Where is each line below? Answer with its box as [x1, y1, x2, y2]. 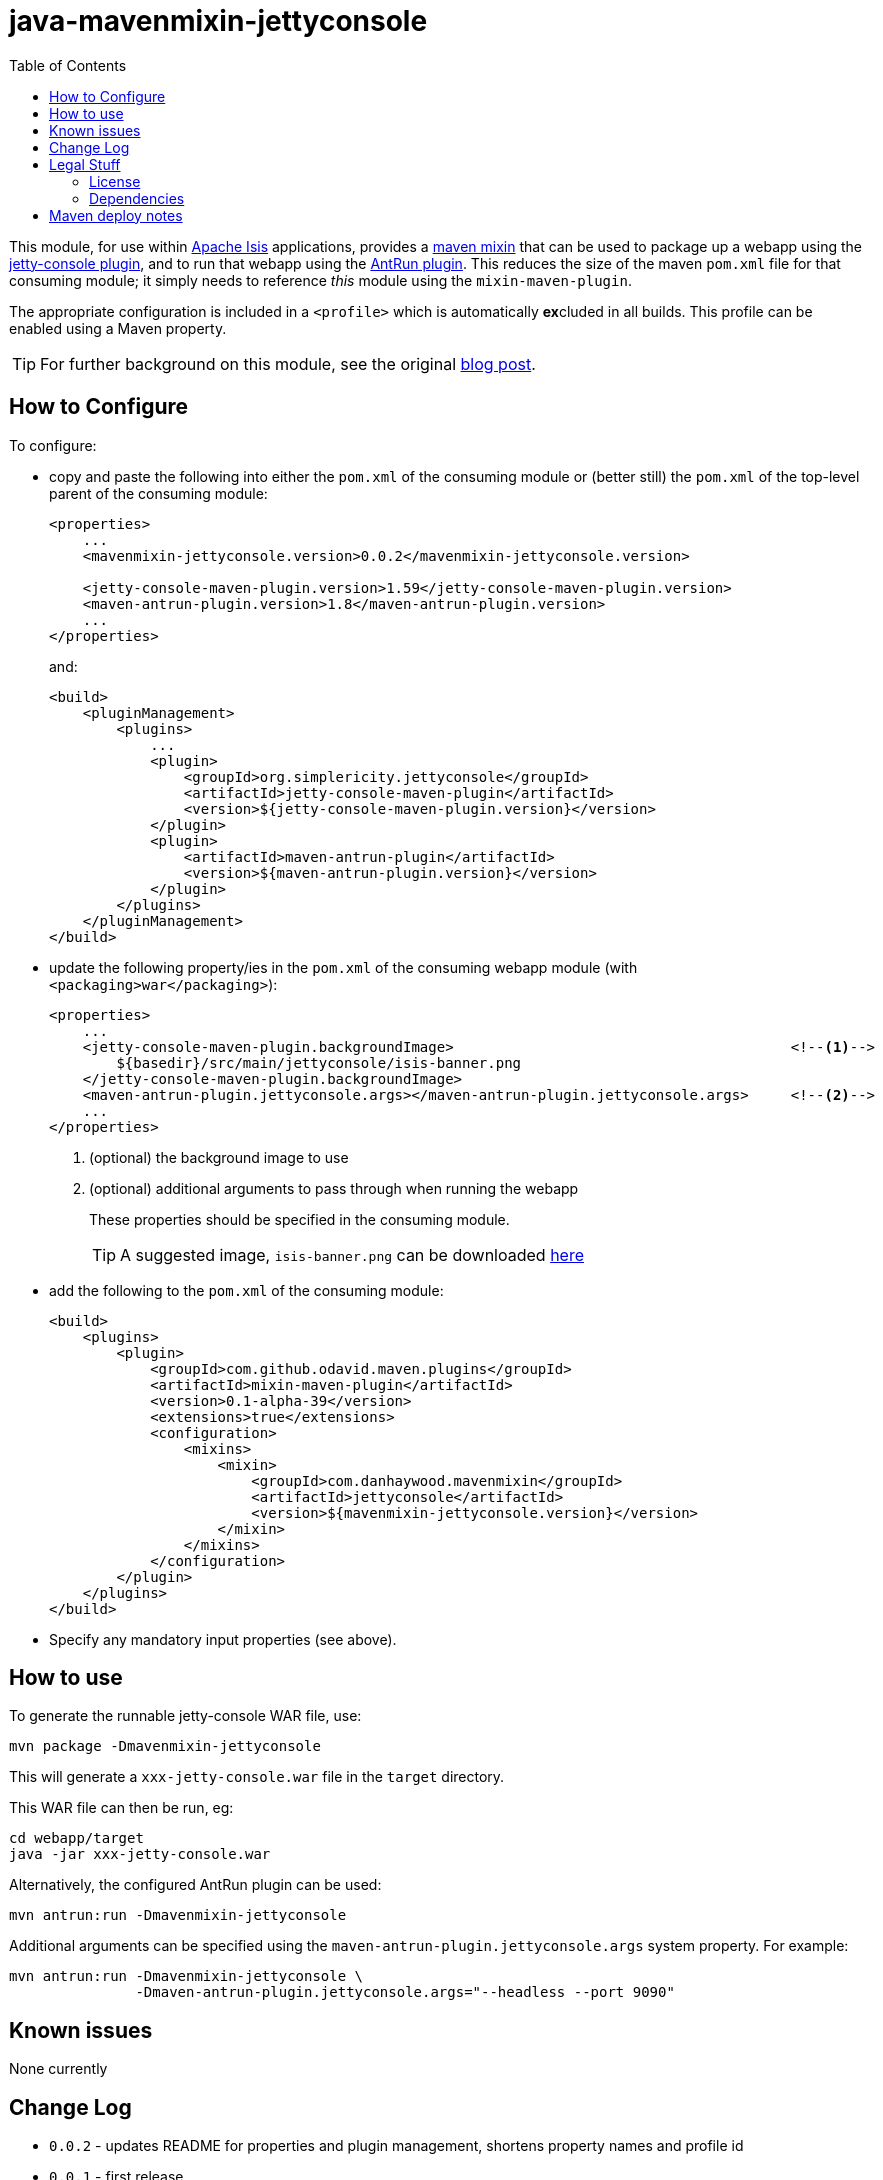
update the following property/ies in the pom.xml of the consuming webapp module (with [49, 958, 638, 976]
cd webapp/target [9, 1830, 144, 1847]
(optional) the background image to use [89, 1148, 349, 1166]
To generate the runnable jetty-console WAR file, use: [9, 1707, 362, 1725]
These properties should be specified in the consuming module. [89, 1210, 510, 1228]
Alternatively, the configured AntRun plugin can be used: [9, 1876, 382, 1894]
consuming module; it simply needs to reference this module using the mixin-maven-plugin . [9, 271, 632, 289]
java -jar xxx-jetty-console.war [9, 1846, 271, 1863]
